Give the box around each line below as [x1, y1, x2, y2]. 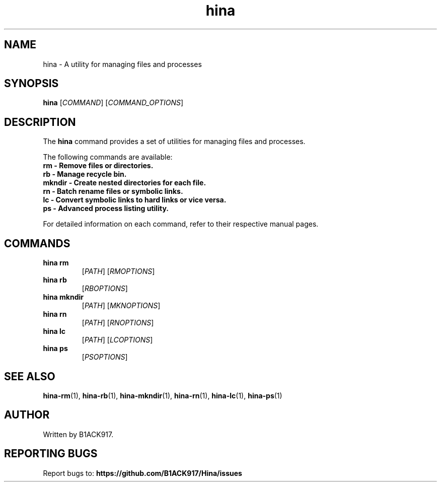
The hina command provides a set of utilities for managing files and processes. [43, 137, 306, 146]
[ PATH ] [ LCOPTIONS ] [82, 335, 153, 344]
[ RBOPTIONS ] [82, 284, 128, 293]
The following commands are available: [43, 153, 173, 162]
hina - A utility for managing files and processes [43, 59, 202, 68]
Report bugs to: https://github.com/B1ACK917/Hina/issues [43, 468, 242, 477]
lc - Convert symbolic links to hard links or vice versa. [43, 195, 227, 204]
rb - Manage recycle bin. [43, 170, 127, 179]
